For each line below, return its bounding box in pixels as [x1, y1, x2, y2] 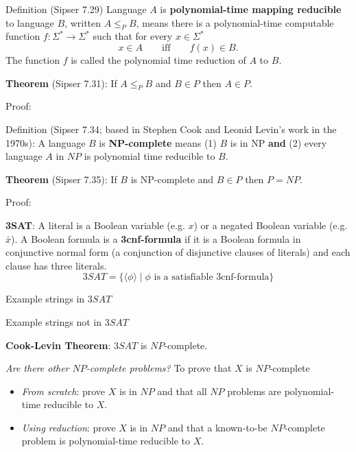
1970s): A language [5, 135, 86, 150]
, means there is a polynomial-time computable [136, 15, 334, 29]
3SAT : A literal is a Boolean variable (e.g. [5, 217, 185, 232]
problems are [227, 383, 281, 398]
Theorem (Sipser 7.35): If [5, 171, 117, 186]
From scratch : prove [21, 383, 106, 398]
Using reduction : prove [21, 420, 116, 434]
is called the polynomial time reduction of [71, 52, 246, 67]
